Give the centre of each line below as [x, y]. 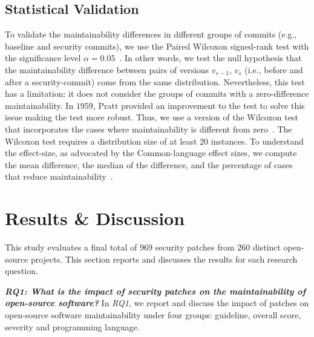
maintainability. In [39, 105]
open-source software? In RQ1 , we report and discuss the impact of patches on [157, 303]
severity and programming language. [72, 326]
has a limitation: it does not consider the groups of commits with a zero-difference [157, 93]
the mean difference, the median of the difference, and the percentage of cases [149, 164]
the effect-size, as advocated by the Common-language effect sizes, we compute [151, 153]
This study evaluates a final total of [71, 247]
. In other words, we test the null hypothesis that [211, 58]
